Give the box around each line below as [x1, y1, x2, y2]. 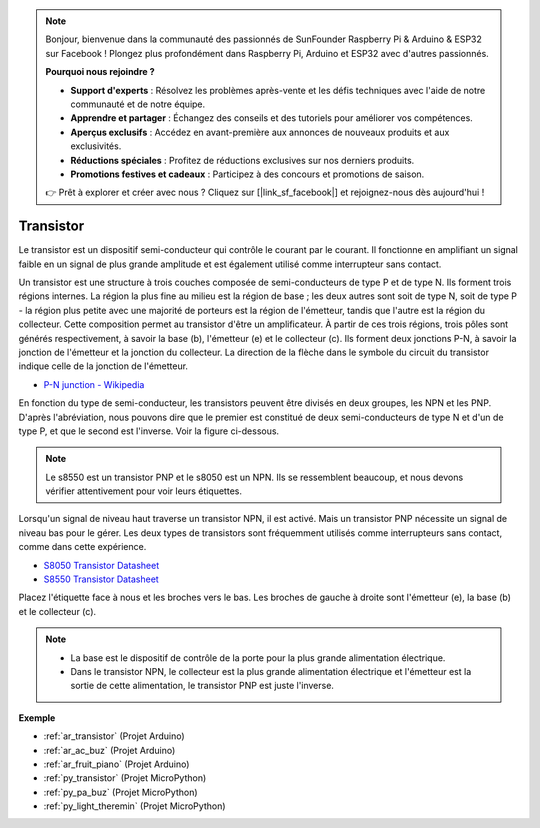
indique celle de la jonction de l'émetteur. [18, 360, 189, 372]
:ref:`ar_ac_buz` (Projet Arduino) [43, 744, 176, 756]
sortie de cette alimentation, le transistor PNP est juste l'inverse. [70, 680, 335, 692]
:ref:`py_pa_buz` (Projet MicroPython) [43, 786, 199, 798]
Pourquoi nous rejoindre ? [45, 66, 155, 78]
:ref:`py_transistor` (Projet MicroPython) [43, 772, 207, 784]
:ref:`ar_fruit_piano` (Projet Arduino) [43, 758, 190, 770]
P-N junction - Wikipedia [43, 378, 145, 390]
